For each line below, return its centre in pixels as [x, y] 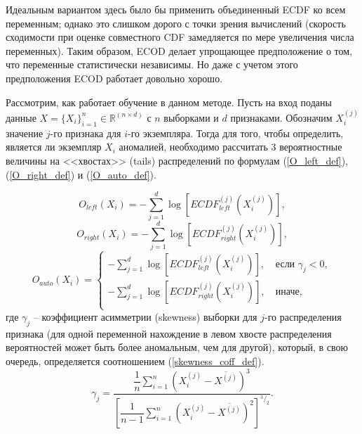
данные [21, 117]
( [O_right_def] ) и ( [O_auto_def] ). [81, 174]
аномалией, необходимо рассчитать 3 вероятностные [230, 147]
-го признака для [86, 133]
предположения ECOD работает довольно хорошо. [114, 78]
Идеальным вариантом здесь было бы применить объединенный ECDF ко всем [176, 9]
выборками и [191, 117]
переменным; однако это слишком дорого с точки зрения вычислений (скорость [176, 23]
